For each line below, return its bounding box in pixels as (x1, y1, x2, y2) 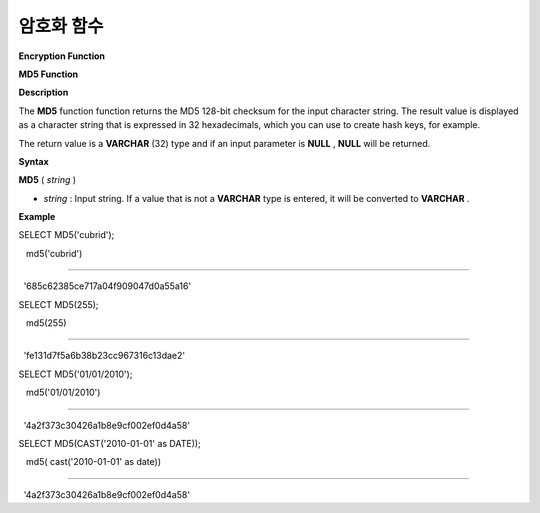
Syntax (18, 155, 49, 167)
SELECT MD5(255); (18, 298, 99, 310)
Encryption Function (18, 50, 105, 62)
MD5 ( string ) (18, 174, 77, 186)
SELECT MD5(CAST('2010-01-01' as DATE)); (18, 437, 202, 449)
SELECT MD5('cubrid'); (18, 229, 115, 241)
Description (18, 86, 69, 99)
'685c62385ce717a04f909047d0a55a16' (23, 280, 192, 292)
